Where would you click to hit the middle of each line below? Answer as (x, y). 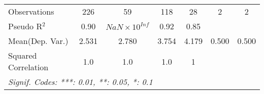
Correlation (28, 67)
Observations (31, 11)
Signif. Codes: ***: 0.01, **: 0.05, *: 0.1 (80, 82)
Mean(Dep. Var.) (38, 41)
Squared (23, 55)
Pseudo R (25, 26)
